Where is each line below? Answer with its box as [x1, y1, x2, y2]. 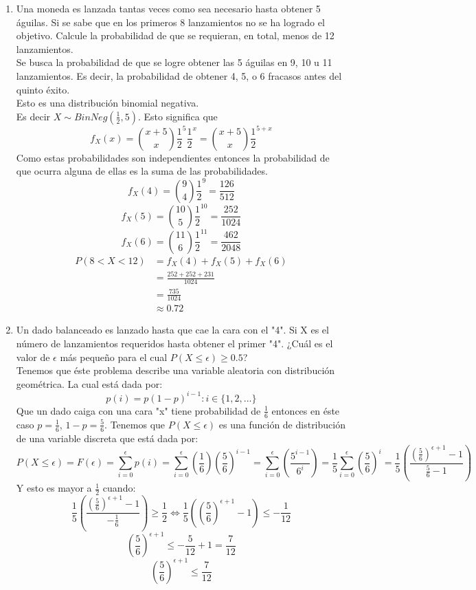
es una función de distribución [218, 417, 345, 431]
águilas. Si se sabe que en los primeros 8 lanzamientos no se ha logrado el [16, 14, 325, 29]
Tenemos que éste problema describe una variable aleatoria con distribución [16, 363, 335, 378]
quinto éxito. [16, 82, 70, 96]
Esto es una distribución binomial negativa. [16, 96, 199, 110]
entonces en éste [271, 403, 340, 417]
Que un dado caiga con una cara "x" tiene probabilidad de [16, 403, 261, 417]
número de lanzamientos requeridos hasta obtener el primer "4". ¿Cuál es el [16, 336, 333, 351]
